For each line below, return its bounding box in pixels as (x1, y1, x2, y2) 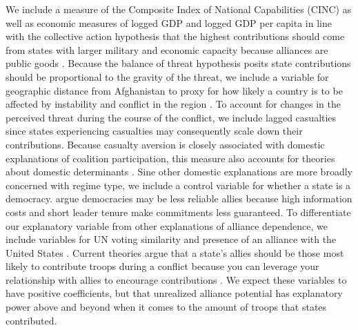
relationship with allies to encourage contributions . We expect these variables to (6, 272, 347, 287)
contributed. (6, 313, 57, 327)
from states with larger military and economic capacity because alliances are (6, 42, 328, 57)
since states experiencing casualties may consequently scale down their (6, 124, 303, 138)
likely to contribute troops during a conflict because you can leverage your (6, 259, 319, 273)
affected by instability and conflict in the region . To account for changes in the (6, 97, 341, 111)
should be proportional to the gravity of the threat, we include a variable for (6, 69, 329, 84)
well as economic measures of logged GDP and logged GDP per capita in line (6, 15, 332, 30)
